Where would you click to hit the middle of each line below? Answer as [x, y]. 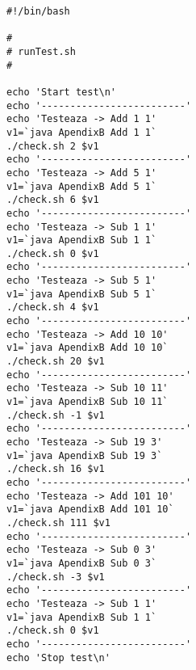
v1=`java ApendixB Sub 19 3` [85, 455]
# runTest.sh [41, 51]
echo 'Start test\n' [62, 92]
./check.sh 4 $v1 [53, 308]
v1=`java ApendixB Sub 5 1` [82, 294]
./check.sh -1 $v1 [56, 415]
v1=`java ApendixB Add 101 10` [90, 510]
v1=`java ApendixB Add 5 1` [82, 186]
